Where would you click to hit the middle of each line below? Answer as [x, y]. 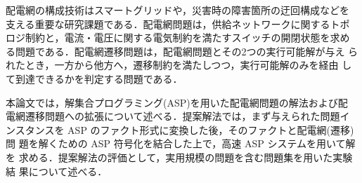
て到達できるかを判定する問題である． [94, 78]
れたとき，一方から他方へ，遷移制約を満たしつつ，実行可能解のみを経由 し [179, 65]
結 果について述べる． [57, 171]
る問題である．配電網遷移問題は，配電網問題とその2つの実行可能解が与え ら [182, 51]
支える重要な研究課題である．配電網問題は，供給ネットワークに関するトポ [178, 23]
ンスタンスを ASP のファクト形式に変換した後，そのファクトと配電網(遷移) [180, 129]
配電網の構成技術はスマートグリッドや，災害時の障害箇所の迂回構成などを [178, 10]
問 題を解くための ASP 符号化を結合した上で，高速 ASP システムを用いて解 [181, 143]
